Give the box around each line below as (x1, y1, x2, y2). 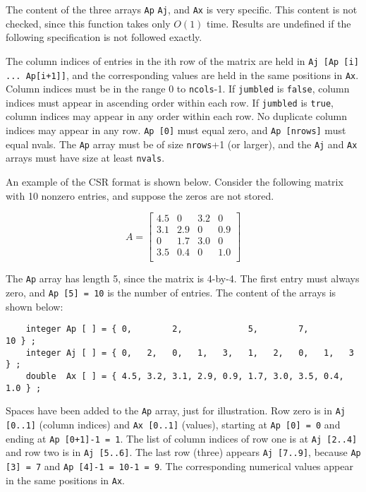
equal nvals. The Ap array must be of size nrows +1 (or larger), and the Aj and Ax (6, 136, 358, 151)
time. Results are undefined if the (207, 16, 351, 30)
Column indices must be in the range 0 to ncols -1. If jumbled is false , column (6, 81, 350, 96)
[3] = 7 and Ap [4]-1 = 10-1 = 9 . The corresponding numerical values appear (6, 458, 353, 473)
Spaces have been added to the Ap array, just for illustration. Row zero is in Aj (6, 403, 346, 418)
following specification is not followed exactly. (6, 30, 202, 44)
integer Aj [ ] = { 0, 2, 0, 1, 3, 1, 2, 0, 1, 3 (25, 347, 354, 358)
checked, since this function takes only (6, 16, 171, 30)
